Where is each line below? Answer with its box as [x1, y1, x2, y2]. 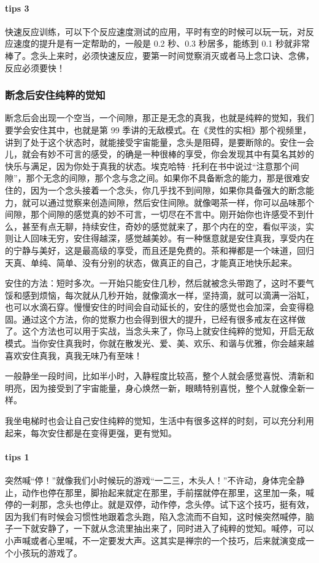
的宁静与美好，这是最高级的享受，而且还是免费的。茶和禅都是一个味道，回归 [5, 243, 314, 256]
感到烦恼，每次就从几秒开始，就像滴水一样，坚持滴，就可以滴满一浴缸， [21, 288, 314, 301]
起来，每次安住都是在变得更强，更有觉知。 [5, 426, 177, 439]
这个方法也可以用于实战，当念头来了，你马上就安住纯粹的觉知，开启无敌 [21, 325, 314, 337]
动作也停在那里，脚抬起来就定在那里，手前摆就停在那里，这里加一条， [21, 486, 306, 498]
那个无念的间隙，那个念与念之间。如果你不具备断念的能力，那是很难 [26, 171, 301, 184]
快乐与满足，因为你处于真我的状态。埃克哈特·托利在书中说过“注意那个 [5, 159, 291, 172]
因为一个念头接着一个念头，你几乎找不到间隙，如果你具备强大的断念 [30, 183, 306, 196]
